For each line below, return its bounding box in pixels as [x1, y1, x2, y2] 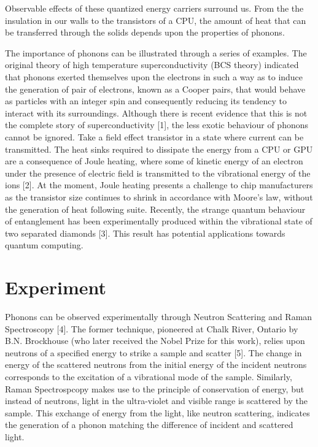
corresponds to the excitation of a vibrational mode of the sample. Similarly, [5, 370, 292, 383]
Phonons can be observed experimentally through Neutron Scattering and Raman [5, 310, 312, 323]
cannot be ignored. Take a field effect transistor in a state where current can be [5, 130, 304, 143]
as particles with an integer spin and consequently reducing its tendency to [5, 94, 287, 107]
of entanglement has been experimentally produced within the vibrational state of [5, 215, 312, 227]
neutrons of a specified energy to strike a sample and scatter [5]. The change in [5, 346, 302, 359]
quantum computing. [5, 239, 83, 251]
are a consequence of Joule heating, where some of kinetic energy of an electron [5, 155, 303, 167]
